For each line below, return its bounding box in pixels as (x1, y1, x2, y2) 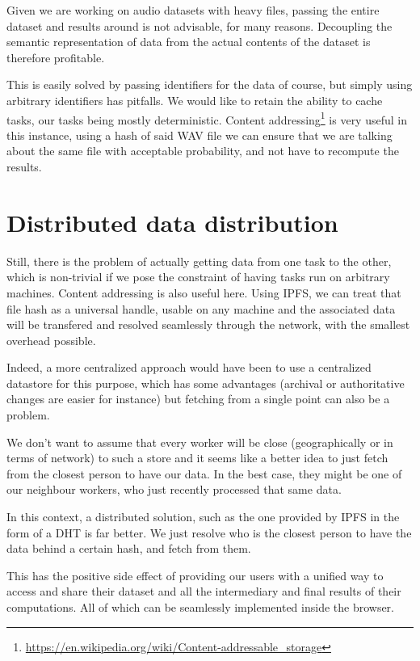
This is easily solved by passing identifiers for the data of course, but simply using (6, 76, 413, 93)
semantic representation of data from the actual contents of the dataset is (6, 33, 371, 50)
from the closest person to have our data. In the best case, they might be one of (6, 465, 402, 482)
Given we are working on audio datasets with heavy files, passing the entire (6, 2, 380, 18)
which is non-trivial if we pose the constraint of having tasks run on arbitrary (6, 268, 390, 285)
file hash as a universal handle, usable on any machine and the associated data (6, 300, 396, 317)
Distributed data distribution (6, 205, 338, 238)
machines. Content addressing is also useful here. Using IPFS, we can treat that (6, 284, 401, 301)
